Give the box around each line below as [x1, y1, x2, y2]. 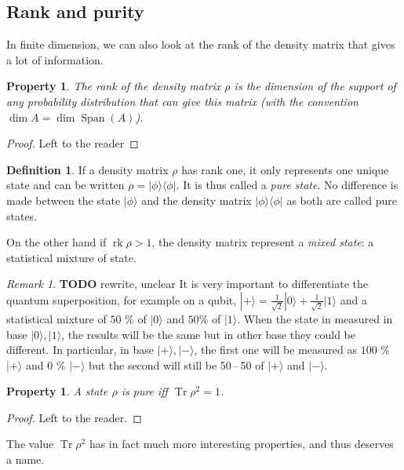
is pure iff [121, 383, 168, 399]
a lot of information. [6, 51, 104, 67]
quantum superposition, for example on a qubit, [6, 291, 237, 308]
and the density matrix [141, 191, 252, 208]
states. [6, 207, 38, 224]
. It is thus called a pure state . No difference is [176, 177, 399, 193]
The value [6, 435, 54, 452]
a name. [6, 451, 45, 468]
